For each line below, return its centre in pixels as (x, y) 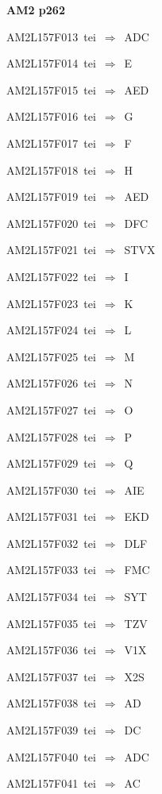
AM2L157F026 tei (51, 383)
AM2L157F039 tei (51, 730)
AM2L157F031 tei (51, 516)
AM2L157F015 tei (51, 89)
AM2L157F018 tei (51, 170)
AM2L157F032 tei (51, 543)
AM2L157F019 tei (51, 197)
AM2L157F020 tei (51, 223)
